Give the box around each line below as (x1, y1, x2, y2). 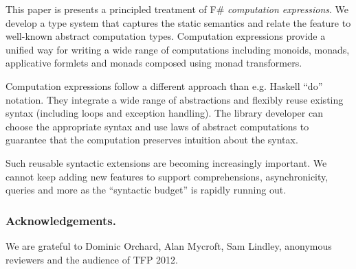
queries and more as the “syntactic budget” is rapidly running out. (5, 183, 287, 197)
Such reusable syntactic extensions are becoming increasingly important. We (5, 155, 327, 169)
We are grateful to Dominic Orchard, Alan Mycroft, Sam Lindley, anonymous (5, 238, 332, 253)
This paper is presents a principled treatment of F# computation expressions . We (5, 2, 349, 16)
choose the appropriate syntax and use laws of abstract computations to (5, 119, 309, 133)
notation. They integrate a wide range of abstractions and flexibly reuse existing (5, 92, 344, 106)
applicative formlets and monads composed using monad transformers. (5, 56, 302, 70)
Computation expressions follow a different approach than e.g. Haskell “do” (5, 78, 323, 93)
